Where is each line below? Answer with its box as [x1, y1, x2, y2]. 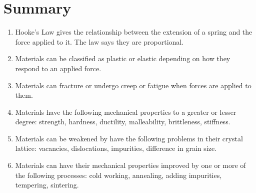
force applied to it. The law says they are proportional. [15, 36, 184, 47]
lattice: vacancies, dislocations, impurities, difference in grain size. [15, 143, 217, 153]
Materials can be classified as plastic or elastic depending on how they [15, 53, 230, 64]
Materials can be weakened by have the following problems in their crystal [15, 133, 243, 143]
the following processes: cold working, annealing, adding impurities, [15, 169, 222, 180]
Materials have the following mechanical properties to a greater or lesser [15, 106, 236, 117]
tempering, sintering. [15, 179, 79, 190]
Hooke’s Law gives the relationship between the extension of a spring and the [15, 27, 252, 37]
